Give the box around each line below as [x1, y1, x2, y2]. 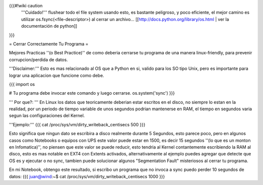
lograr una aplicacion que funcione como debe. [9, 72, 104, 78]
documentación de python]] [21, 23, 77, 29]
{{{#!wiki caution [9, 3, 43, 8]
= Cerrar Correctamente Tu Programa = [9, 41, 89, 47]
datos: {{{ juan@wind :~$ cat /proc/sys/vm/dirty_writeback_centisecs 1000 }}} [9, 173, 165, 179]
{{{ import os [9, 81, 35, 87]
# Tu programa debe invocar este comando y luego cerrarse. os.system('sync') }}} [9, 90, 175, 96]
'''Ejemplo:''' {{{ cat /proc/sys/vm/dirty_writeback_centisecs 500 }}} [9, 121, 146, 127]
